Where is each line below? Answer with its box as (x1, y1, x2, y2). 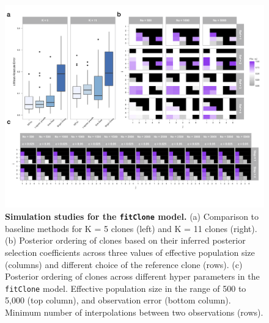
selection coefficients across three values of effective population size (5, 245, 255, 258)
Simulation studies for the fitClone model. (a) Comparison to (5, 210, 259, 223)
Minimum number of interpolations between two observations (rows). (5, 305, 263, 318)
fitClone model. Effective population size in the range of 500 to (5, 281, 246, 294)
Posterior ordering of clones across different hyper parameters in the (5, 270, 260, 283)
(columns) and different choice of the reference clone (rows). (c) (5, 258, 243, 270)
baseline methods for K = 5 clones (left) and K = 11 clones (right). (5, 222, 257, 234)
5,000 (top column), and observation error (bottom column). (5, 294, 231, 307)
